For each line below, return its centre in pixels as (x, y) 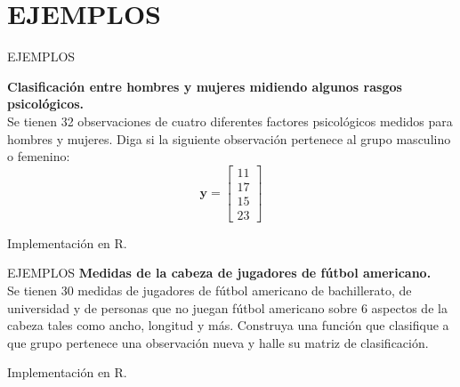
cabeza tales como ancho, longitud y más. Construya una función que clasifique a (228, 325)
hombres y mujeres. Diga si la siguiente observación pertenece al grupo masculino (229, 138)
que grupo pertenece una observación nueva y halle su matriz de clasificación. (218, 342)
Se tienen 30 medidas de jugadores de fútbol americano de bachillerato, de (210, 290)
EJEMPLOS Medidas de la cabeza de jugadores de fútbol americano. (219, 273)
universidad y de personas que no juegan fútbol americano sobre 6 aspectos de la (227, 307)
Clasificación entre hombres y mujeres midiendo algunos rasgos (205, 86)
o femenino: (39, 156)
